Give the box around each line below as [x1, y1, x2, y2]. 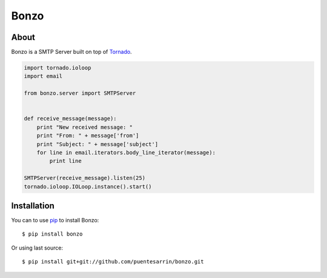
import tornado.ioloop [24, 64, 91, 71]
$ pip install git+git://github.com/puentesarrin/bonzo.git [22, 258, 204, 265]
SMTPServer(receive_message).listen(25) [24, 174, 145, 182]
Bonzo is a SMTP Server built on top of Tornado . [11, 48, 133, 56]
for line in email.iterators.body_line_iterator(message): [36, 149, 216, 156]
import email [24, 73, 63, 80]
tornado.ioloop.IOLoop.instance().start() [24, 183, 152, 190]
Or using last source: [11, 244, 64, 251]
